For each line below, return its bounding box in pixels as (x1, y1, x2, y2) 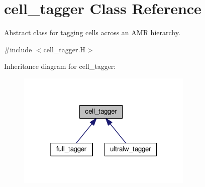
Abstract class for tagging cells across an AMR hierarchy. (4, 27, 180, 38)
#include (4, 44, 32, 54)
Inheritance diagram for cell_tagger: (4, 61, 116, 71)
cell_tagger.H (43, 44, 85, 54)
